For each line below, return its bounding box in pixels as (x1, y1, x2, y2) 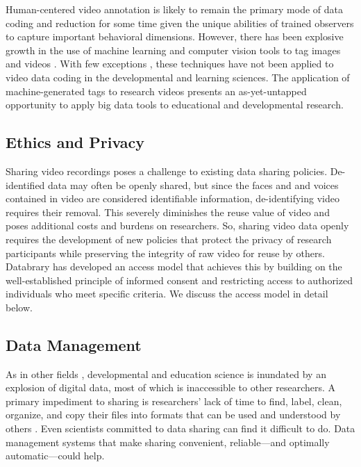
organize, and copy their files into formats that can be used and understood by (6, 407, 341, 422)
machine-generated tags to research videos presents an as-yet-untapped (6, 83, 307, 98)
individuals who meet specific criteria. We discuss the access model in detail (6, 286, 328, 301)
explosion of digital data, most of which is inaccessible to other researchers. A (6, 380, 336, 395)
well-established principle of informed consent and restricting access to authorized (6, 272, 353, 287)
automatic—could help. (6, 448, 105, 463)
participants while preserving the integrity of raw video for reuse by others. (6, 245, 325, 260)
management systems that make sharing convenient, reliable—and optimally (6, 434, 330, 449)
